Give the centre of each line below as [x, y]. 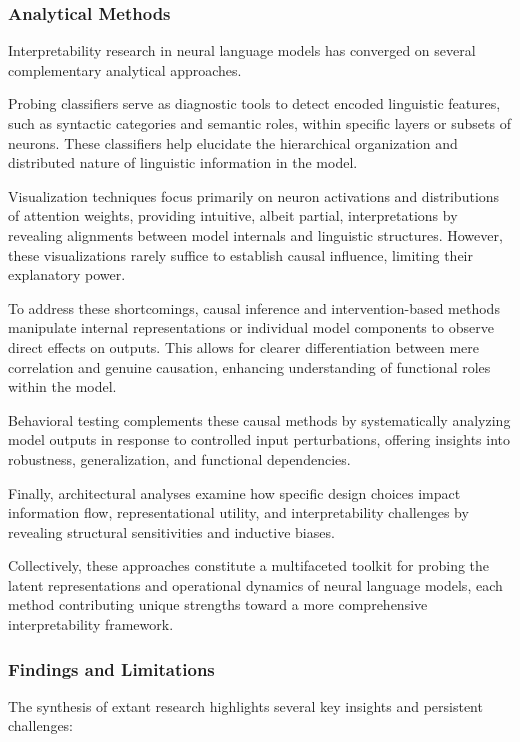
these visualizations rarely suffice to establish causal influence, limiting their [240, 254]
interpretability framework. [91, 624]
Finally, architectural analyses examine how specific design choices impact [234, 492]
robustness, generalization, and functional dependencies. [179, 458]
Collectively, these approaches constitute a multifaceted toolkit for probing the [249, 565]
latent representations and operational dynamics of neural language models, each [255, 584]
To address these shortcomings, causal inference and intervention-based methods [254, 307]
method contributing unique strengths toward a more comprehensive [218, 604]
